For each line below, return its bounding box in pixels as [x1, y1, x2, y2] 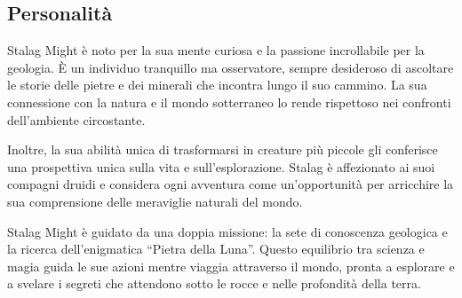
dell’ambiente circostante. [7, 110, 146, 129]
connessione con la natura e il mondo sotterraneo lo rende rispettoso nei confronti [7, 92, 451, 111]
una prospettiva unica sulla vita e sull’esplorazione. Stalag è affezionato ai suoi [7, 157, 435, 176]
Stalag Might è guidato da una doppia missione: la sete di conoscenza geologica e [7, 222, 448, 240]
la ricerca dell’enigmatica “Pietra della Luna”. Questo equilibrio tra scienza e [7, 239, 425, 258]
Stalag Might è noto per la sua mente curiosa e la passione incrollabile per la [7, 41, 425, 59]
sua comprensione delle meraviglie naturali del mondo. [7, 192, 303, 210]
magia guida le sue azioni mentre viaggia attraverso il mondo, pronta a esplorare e [7, 256, 455, 275]
